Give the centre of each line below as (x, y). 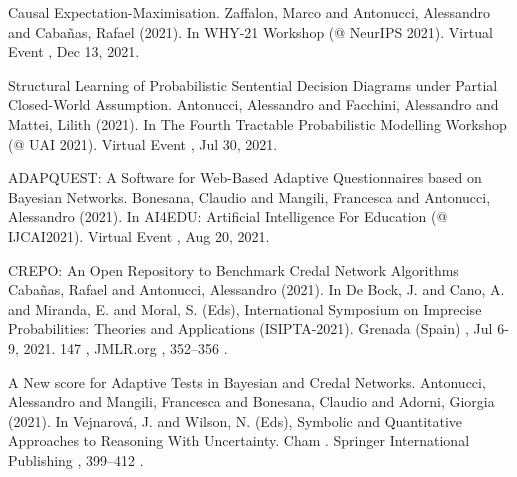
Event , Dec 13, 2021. (74, 51)
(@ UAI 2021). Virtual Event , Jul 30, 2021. (143, 143)
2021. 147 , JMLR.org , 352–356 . (125, 347)
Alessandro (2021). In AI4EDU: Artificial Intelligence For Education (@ (228, 216)
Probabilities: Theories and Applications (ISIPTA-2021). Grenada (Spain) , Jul (250, 328)
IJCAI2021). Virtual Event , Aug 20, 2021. (139, 235)
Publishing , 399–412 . (76, 459)
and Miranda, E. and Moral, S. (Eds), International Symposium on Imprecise (245, 308)
